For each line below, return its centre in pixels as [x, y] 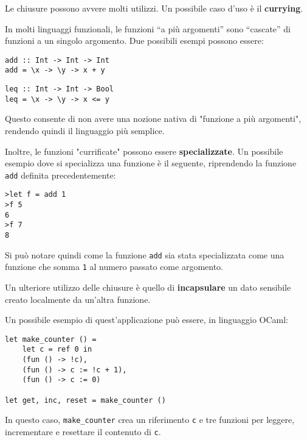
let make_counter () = [51, 339]
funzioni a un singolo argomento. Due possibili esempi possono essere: [134, 41]
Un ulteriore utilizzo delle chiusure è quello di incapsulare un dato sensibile [148, 287]
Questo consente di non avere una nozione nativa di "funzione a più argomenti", [153, 119]
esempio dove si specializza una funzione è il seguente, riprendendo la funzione [151, 163]
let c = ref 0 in [57, 350]
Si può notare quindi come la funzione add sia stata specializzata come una [145, 254]
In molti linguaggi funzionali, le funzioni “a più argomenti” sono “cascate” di [148, 28]
